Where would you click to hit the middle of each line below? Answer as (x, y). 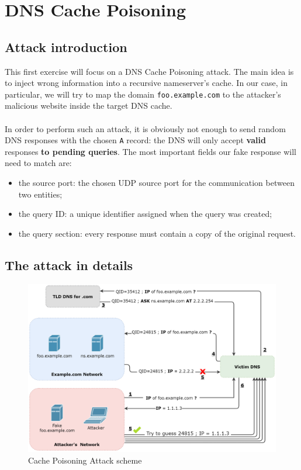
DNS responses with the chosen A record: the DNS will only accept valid (135, 140)
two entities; (40, 194)
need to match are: (38, 163)
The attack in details (69, 265)
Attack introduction (66, 46)
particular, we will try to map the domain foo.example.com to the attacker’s (143, 94)
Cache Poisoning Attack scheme (85, 460)
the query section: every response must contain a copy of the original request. (157, 233)
